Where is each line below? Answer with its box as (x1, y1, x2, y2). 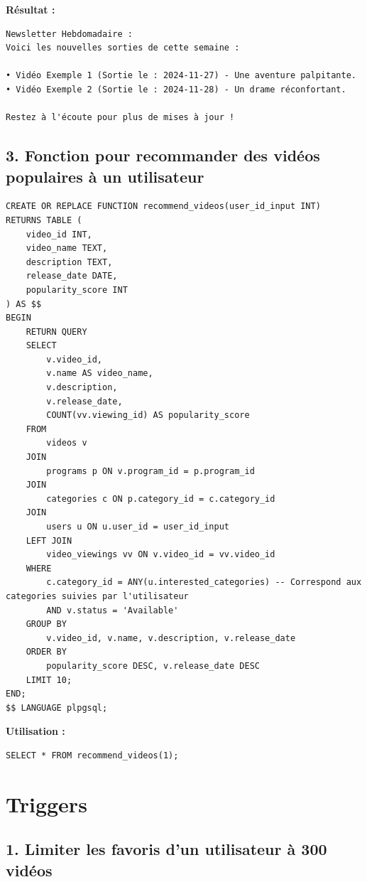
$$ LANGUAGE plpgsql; (6, 702, 108, 713)
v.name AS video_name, (46, 368, 153, 379)
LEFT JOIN (26, 535, 72, 546)
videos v (46, 438, 87, 448)
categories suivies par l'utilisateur (6, 591, 189, 601)
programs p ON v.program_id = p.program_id (46, 466, 255, 476)
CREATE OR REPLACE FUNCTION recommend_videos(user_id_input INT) (6, 201, 321, 212)
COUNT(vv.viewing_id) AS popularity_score (46, 410, 250, 421)
